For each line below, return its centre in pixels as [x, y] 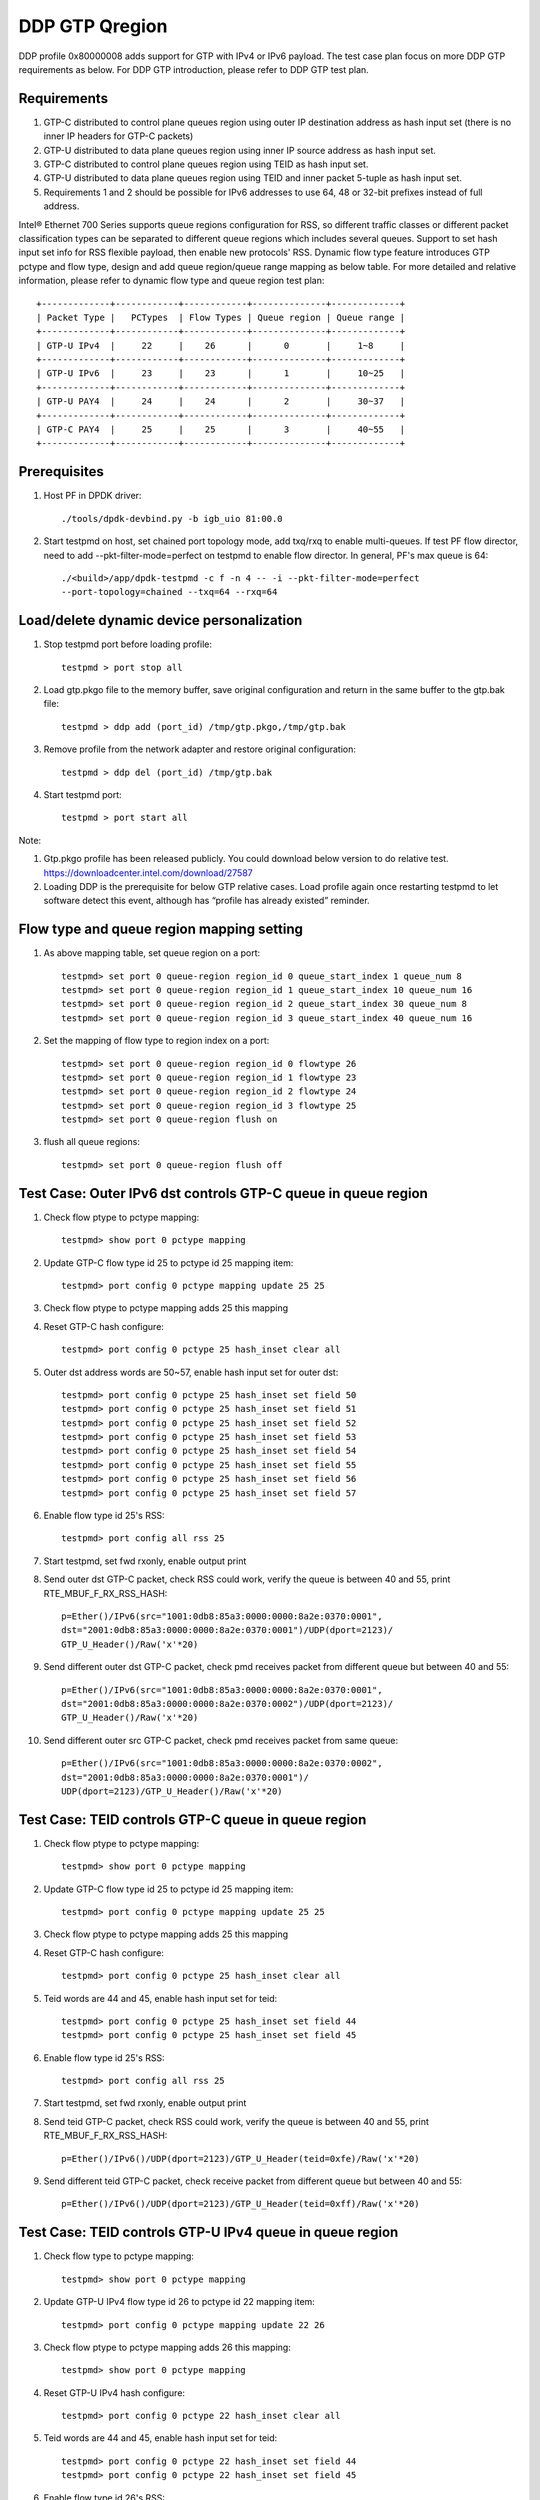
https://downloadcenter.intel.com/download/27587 [148, 872]
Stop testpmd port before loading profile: [127, 644]
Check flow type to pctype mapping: [119, 2256]
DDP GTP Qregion [93, 26]
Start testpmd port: [82, 794]
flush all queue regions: [91, 1142]
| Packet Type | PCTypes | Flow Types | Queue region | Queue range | [221, 317]
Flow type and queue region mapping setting [161, 929]
